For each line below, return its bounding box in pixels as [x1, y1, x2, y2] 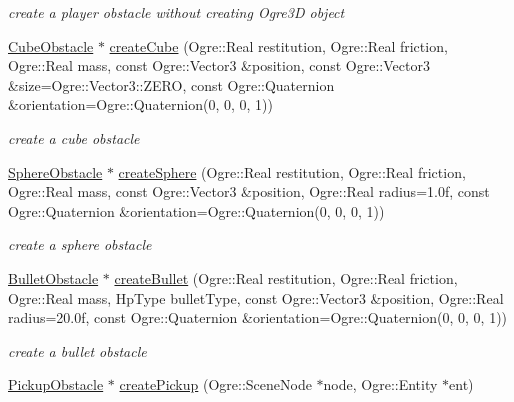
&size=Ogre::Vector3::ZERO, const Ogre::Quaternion [8, 74, 335, 95]
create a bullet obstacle [8, 340, 147, 361]
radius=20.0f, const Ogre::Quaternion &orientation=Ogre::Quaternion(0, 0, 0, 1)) [8, 307, 508, 328]
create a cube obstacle [8, 127, 140, 148]
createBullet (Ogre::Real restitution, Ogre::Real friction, [114, 267, 458, 288]
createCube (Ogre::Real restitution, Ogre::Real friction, [109, 35, 448, 56]
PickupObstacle [8, 374, 104, 395]
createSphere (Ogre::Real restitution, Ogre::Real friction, [118, 161, 466, 182]
